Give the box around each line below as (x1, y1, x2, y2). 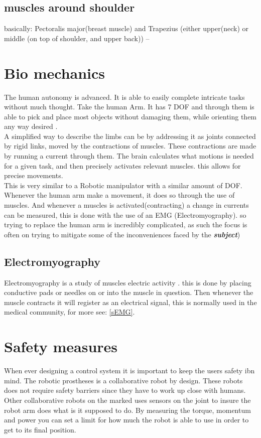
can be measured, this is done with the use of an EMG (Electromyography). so (4, 209, 246, 220)
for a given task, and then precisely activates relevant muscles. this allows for (4, 160, 241, 171)
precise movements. (4, 170, 63, 181)
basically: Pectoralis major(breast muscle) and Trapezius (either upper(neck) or (4, 23, 248, 34)
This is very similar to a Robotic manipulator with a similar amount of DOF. (4, 180, 242, 190)
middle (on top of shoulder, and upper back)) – (4, 33, 150, 43)
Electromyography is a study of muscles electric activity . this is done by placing (4, 277, 251, 287)
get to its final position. (4, 424, 76, 434)
